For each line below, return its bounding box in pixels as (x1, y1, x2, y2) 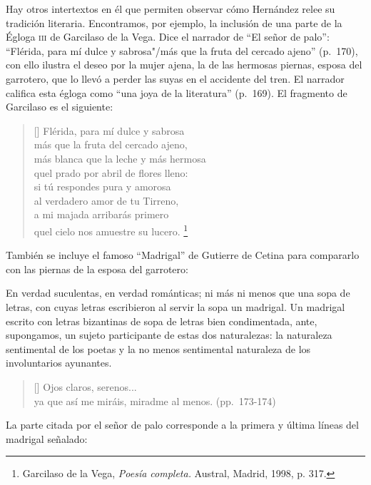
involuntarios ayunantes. (6, 355, 112, 370)
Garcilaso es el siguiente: (6, 99, 113, 114)
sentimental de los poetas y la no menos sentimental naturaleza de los (6, 341, 311, 356)
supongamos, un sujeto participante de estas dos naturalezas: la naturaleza (6, 327, 332, 342)
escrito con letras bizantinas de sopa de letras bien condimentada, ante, (6, 313, 317, 328)
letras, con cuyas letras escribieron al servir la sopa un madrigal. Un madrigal (6, 299, 345, 314)
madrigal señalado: (6, 431, 88, 446)
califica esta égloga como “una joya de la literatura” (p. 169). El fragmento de (6, 85, 347, 100)
